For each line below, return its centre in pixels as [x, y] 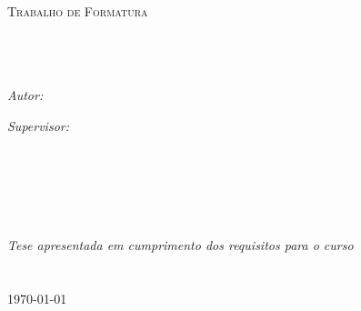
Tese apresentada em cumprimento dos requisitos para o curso [180, 245]
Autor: [25, 94]
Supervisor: [38, 125]
